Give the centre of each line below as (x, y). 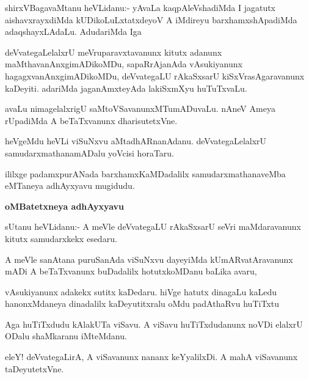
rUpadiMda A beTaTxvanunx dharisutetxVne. (91, 120)
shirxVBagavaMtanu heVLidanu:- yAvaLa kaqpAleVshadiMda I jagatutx (140, 7)
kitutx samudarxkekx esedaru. (61, 238)
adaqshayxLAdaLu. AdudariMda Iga (73, 31)
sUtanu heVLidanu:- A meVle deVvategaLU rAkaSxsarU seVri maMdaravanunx (153, 226)
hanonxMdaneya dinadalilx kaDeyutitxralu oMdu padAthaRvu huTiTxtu (142, 304)
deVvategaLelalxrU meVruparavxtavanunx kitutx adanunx (114, 52)
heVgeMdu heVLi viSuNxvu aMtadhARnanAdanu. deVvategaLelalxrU (136, 141)
